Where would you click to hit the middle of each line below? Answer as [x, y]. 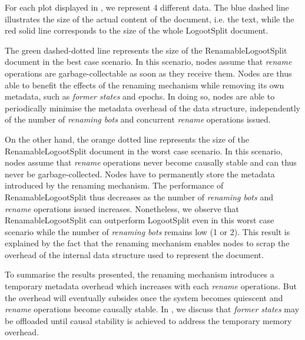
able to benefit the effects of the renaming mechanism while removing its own [145, 85]
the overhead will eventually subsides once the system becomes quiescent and [144, 297]
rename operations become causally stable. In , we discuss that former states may [152, 309]
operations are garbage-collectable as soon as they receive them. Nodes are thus [148, 73]
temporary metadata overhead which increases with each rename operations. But [151, 286]
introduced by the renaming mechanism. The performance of [114, 185]
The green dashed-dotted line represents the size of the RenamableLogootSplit [146, 50]
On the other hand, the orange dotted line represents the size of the [127, 139]
